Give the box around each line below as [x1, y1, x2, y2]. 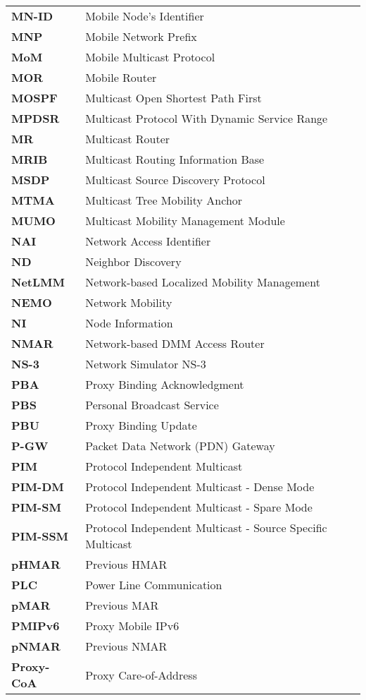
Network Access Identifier [85, 233, 211, 249]
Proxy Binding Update [85, 417, 197, 433]
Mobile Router [85, 69, 157, 85]
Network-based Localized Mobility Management [85, 274, 320, 290]
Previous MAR [85, 597, 159, 613]
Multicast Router [85, 131, 170, 147]
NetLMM [11, 274, 65, 290]
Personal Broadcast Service [85, 397, 219, 413]
